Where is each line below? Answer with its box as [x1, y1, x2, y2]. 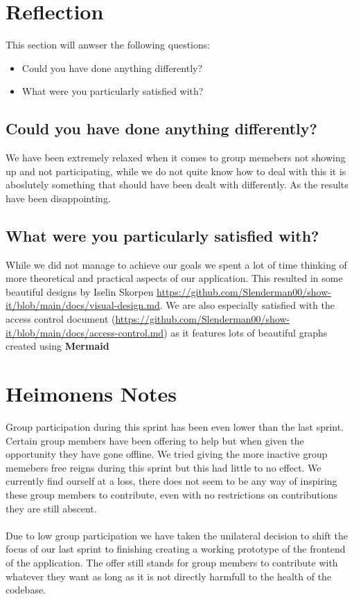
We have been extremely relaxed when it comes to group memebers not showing [6, 150, 346, 165]
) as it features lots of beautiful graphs [163, 325, 328, 339]
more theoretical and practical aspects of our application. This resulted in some [6, 271, 343, 285]
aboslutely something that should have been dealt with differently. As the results [6, 177, 348, 192]
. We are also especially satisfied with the [159, 298, 335, 312]
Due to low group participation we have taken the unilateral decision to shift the [6, 528, 348, 542]
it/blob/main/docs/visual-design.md [6, 298, 160, 312]
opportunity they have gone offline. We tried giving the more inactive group [6, 447, 328, 461]
